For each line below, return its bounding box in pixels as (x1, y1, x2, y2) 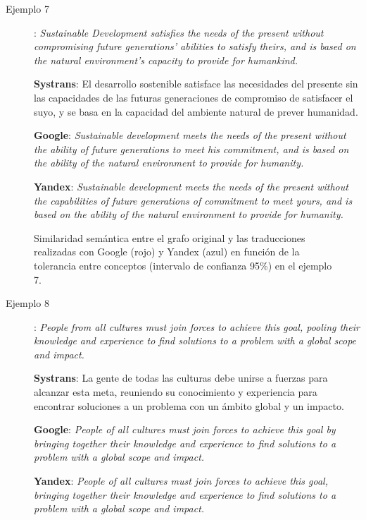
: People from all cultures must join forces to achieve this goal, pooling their (34, 319, 360, 334)
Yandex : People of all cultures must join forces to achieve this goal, (34, 473, 328, 488)
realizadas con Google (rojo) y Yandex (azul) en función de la (34, 244, 300, 259)
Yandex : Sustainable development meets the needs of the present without (34, 179, 348, 193)
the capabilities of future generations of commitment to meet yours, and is (34, 193, 353, 207)
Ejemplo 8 (6, 296, 50, 310)
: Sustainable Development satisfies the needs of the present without (34, 25, 324, 40)
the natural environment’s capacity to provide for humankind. (34, 52, 298, 67)
